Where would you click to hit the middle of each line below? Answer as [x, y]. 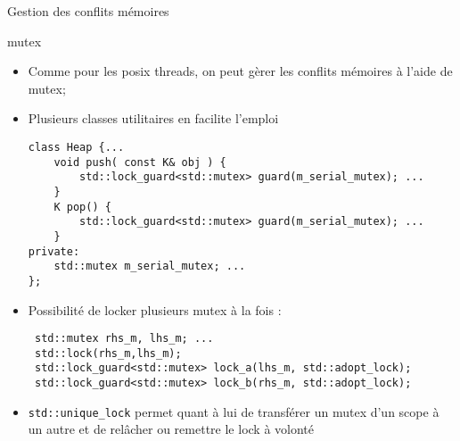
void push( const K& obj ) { [140, 162]
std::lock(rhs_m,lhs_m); [108, 353]
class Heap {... [76, 147]
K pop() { [82, 207]
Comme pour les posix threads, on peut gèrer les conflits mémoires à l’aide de [240, 71]
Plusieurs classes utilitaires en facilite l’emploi [153, 118]
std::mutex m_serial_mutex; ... [150, 266]
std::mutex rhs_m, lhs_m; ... [124, 339]
